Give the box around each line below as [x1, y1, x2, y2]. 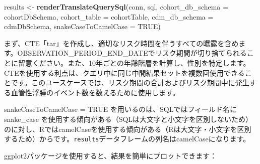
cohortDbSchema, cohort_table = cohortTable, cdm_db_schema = [4, 11, 214, 22]
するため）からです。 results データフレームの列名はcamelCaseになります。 [4, 133, 250, 144]
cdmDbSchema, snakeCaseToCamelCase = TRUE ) [4, 21, 161, 32]
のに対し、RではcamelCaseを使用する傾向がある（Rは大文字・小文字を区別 [4, 123, 251, 134]
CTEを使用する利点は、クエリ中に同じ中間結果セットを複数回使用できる [4, 67, 245, 78]
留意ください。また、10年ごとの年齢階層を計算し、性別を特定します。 [18, 57, 250, 68]
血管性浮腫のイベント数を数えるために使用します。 [11, 87, 180, 97]
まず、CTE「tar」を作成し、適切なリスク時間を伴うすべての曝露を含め [4, 38, 239, 48]
